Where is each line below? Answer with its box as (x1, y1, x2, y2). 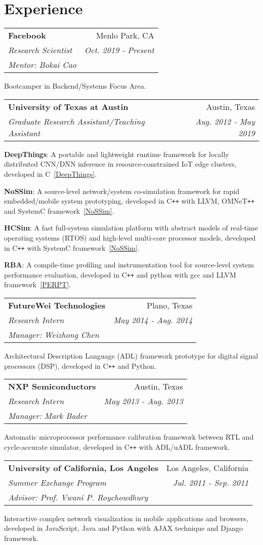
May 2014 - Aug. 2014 (113, 314, 193, 326)
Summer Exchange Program (8, 476, 106, 488)
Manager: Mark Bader (8, 410, 87, 422)
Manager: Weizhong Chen (8, 329, 99, 341)
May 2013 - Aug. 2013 (104, 395, 183, 407)
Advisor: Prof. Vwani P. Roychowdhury (8, 491, 148, 503)
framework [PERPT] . (4, 279, 71, 290)
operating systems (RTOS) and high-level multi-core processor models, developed (4, 232, 256, 243)
